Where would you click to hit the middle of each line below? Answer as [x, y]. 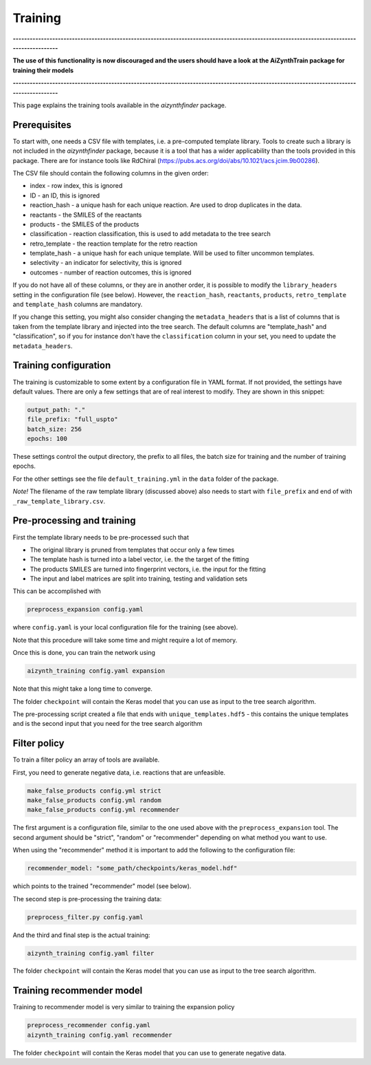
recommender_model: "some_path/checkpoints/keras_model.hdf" [132, 868]
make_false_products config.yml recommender [103, 810]
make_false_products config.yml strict [94, 790]
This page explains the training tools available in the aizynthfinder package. [120, 105]
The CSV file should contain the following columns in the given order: [111, 173]
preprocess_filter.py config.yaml [85, 917]
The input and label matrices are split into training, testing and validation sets [138, 579]
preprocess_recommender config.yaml [89, 1025]
